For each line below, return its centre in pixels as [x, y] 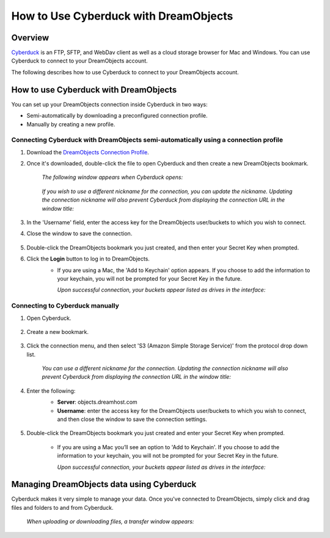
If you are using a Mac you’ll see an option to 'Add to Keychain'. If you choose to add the [168, 447]
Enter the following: [51, 391]
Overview [30, 38]
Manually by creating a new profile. [71, 124]
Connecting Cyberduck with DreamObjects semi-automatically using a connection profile [147, 140]
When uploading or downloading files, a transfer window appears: [110, 521]
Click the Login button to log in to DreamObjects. [88, 259]
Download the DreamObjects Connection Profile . [88, 152]
